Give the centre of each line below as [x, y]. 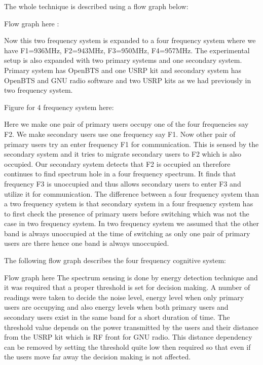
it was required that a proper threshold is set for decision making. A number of [127, 287]
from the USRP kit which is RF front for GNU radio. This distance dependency [128, 337]
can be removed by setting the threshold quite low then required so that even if [127, 346]
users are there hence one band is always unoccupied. [87, 243]
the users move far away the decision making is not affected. [98, 357]
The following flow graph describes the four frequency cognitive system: [115, 260]
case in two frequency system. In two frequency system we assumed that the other [132, 223]
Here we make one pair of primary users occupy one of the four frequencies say [126, 124]
